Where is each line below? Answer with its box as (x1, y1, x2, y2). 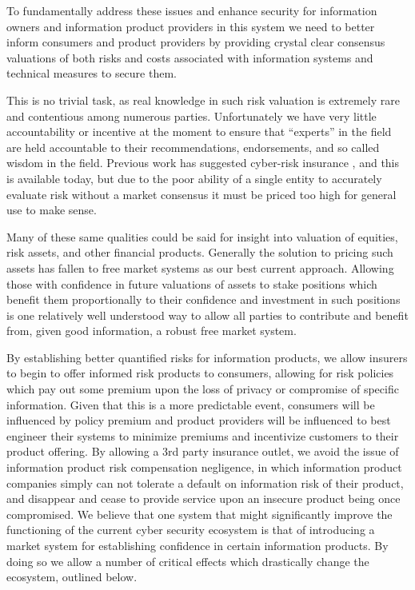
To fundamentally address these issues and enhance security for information (6, 2, 377, 18)
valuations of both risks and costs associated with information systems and (6, 49, 373, 66)
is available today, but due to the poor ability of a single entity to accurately (6, 169, 382, 186)
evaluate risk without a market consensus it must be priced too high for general (6, 185, 397, 202)
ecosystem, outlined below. (6, 568, 138, 585)
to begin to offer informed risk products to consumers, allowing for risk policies (6, 365, 394, 381)
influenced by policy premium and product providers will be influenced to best (6, 412, 391, 429)
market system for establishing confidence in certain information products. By (6, 537, 389, 553)
